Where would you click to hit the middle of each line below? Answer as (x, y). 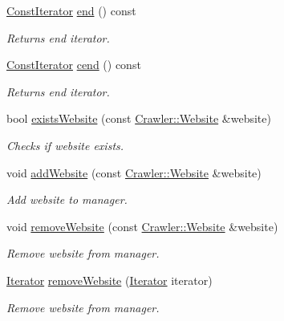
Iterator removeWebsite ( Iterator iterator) (110, 280)
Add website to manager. (67, 199)
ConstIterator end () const (71, 10)
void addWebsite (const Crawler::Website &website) (134, 172)
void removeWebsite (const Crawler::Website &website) (142, 226)
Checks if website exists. (65, 145)
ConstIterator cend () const (74, 65)
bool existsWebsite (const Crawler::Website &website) (139, 118)
